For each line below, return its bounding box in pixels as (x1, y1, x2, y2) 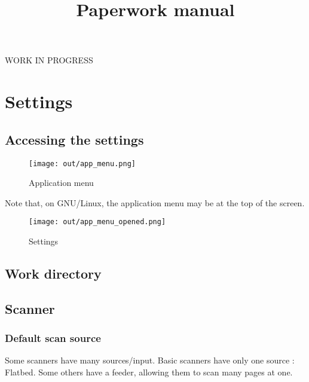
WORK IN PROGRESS (5, 54, 93, 66)
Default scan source (5, 331, 101, 346)
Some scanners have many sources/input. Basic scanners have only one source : (5, 354, 295, 366)
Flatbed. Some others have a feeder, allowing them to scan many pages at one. (5, 366, 293, 378)
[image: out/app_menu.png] (29, 159, 136, 168)
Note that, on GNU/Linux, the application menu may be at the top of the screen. (5, 196, 305, 209)
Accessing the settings (5, 130, 144, 148)
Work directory (5, 264, 102, 283)
